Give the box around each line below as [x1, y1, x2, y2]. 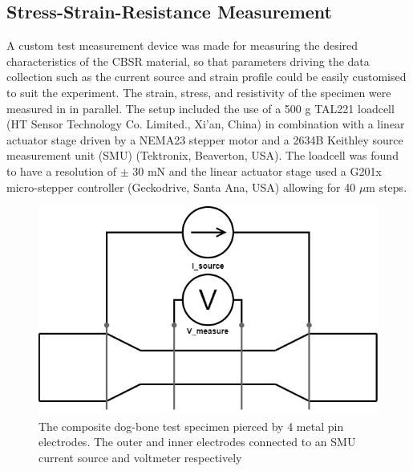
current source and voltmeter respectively [38, 449, 242, 465]
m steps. [366, 178, 407, 195]
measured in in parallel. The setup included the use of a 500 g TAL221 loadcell [6, 99, 395, 116]
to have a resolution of [6, 162, 117, 179]
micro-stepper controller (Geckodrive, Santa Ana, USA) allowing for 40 [6, 178, 356, 195]
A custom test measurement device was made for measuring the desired [6, 37, 358, 54]
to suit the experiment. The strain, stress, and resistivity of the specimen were [6, 83, 391, 100]
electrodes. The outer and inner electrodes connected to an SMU [38, 433, 356, 450]
